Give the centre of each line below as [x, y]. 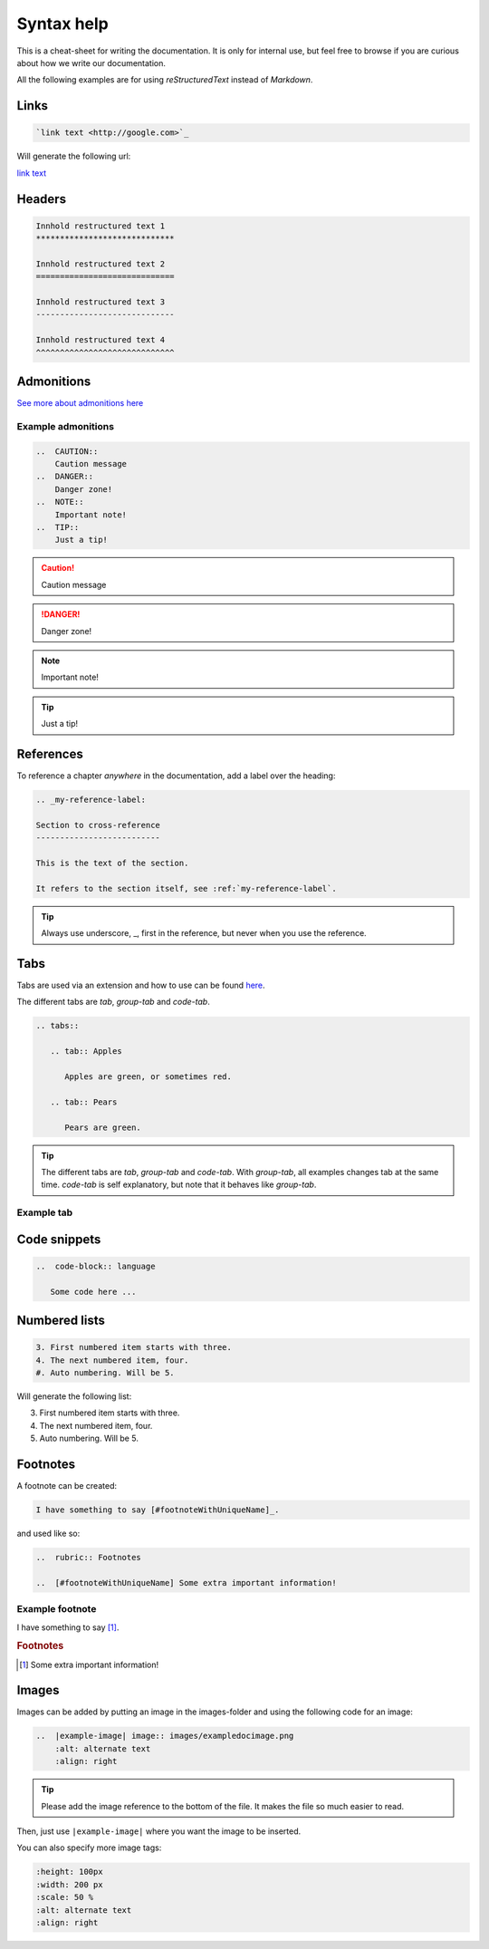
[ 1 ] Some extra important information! [89, 1664]
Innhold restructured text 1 [101, 226]
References [50, 753]
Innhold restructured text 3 [101, 302]
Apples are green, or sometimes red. [149, 1076]
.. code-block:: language [96, 1266]
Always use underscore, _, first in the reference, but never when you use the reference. [204, 933]
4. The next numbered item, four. [112, 1360]
